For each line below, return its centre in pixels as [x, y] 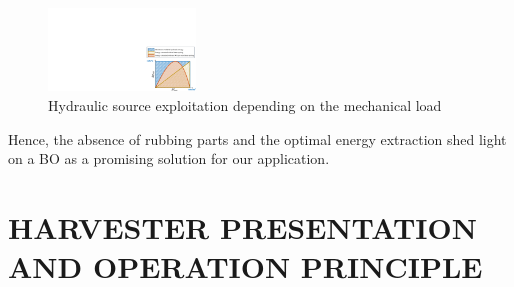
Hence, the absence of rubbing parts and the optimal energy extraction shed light [257, 138]
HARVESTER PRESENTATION [242, 227]
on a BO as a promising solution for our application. [169, 158]
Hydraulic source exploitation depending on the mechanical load [245, 105]
